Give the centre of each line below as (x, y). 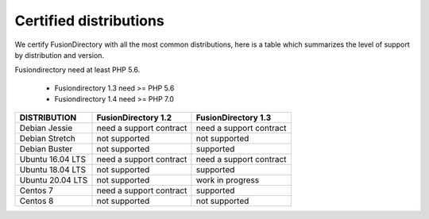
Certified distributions (89, 21)
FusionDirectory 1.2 (134, 117)
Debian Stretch (47, 138)
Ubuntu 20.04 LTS (54, 180)
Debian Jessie (46, 128)
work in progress (228, 180)
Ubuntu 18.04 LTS (53, 169)
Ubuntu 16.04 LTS (53, 159)
